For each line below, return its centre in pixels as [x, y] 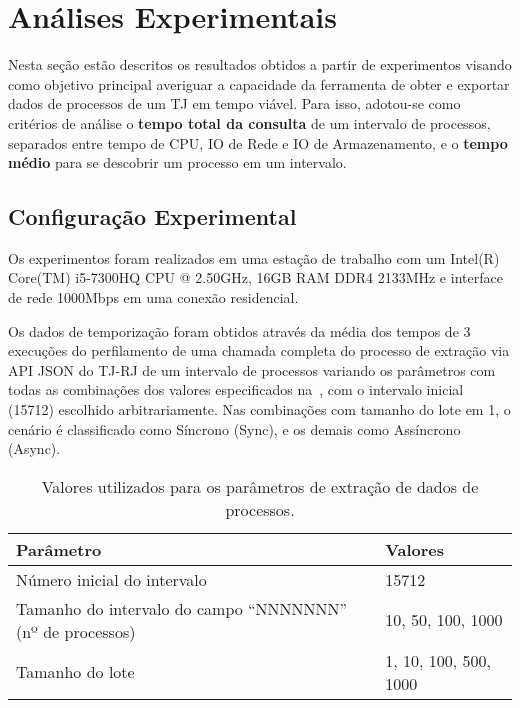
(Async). [34, 448]
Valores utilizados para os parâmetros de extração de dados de [260, 486]
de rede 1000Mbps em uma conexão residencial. [153, 297]
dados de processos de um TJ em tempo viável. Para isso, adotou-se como [234, 103]
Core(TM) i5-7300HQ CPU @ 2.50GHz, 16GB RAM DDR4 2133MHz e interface [255, 277]
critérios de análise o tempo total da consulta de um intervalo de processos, [249, 122]
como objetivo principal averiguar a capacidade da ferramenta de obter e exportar [259, 83]
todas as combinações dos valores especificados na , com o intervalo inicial [236, 389]
